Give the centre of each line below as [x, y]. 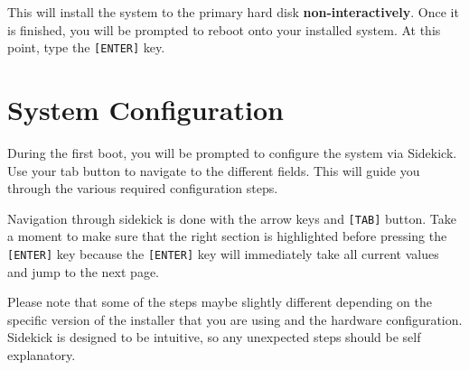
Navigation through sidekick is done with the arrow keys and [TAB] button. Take [232, 218]
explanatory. [42, 355]
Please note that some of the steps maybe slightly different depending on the [220, 302]
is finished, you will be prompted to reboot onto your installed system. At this [224, 29]
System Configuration [145, 110]
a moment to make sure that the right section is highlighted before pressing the [227, 236]
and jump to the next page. [84, 271]
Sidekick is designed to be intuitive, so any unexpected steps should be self [214, 337]
